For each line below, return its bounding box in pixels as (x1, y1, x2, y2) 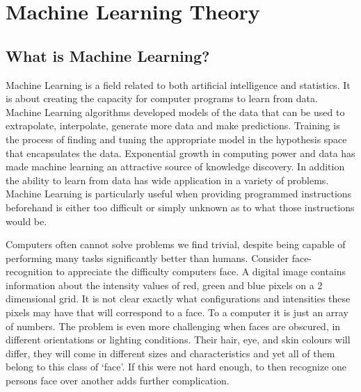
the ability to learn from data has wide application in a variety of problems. (6, 172, 329, 187)
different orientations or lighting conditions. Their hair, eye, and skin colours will (6, 332, 351, 347)
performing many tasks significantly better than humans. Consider (6, 250, 289, 265)
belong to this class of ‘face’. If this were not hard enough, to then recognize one (6, 359, 347, 374)
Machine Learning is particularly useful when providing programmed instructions (6, 186, 352, 201)
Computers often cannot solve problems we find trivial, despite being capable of (6, 237, 346, 252)
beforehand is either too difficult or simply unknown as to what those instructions (6, 199, 355, 214)
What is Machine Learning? (6, 44, 210, 66)
